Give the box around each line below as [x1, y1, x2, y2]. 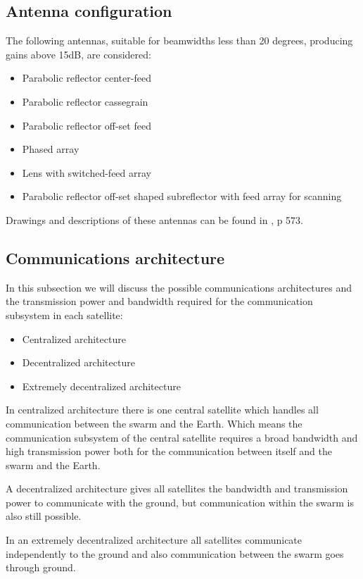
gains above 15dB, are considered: [6, 46, 151, 61]
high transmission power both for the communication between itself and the [6, 444, 332, 459]
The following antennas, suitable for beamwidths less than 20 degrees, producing [6, 33, 353, 48]
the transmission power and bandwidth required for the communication [6, 294, 313, 309]
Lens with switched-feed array [22, 165, 151, 180]
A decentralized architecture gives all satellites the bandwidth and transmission [6, 481, 348, 496]
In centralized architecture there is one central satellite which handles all [6, 402, 319, 417]
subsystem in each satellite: [6, 307, 123, 322]
